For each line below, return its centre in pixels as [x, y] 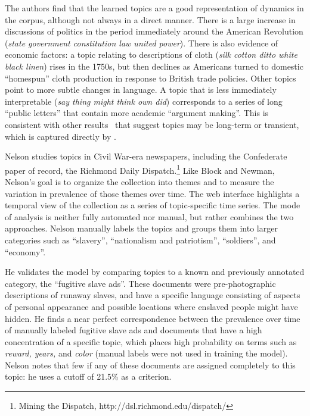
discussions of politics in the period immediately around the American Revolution [154, 31]
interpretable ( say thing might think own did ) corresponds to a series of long [144, 101]
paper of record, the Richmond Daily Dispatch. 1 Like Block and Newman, [140, 169]
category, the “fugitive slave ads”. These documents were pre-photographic [140, 283]
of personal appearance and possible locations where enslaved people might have [151, 306]
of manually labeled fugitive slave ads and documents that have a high [134, 330]
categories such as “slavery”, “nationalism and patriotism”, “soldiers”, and [140, 240]
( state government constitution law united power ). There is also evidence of [142, 43]
